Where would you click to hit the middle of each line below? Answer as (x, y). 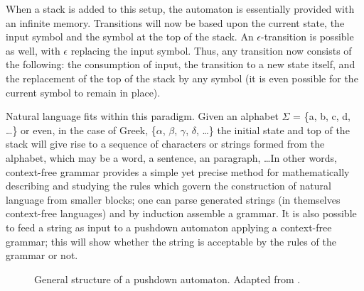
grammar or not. (42, 255)
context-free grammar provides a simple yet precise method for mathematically (178, 171)
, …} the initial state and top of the (273, 130)
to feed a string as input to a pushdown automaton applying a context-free (169, 227)
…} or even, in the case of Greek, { (81, 130)
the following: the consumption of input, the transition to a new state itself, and (181, 64)
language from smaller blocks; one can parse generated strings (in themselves (173, 199)
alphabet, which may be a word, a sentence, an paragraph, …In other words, (171, 157)
